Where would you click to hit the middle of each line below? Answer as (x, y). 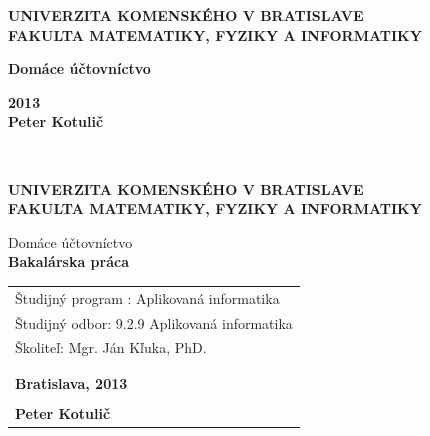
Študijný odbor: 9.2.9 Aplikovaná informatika (154, 322)
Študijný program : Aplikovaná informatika (147, 297)
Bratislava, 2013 (71, 382)
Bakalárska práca (68, 261)
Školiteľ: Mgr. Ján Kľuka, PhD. (111, 347)
